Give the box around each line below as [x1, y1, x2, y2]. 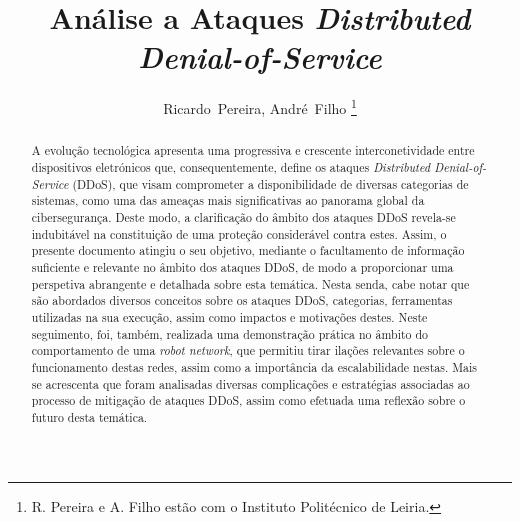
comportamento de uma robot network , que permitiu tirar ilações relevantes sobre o [31, 342, 465, 359]
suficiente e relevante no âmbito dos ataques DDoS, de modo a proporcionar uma [31, 258, 454, 275]
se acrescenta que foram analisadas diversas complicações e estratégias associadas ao [31, 375, 470, 392]
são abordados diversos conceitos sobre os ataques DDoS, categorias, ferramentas [31, 292, 453, 309]
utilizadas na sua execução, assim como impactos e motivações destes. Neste [31, 308, 428, 325]
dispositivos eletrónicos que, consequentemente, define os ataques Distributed [31, 159, 430, 176]
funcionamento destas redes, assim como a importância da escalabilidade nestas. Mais [31, 358, 477, 375]
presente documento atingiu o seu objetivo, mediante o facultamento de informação [31, 242, 465, 259]
